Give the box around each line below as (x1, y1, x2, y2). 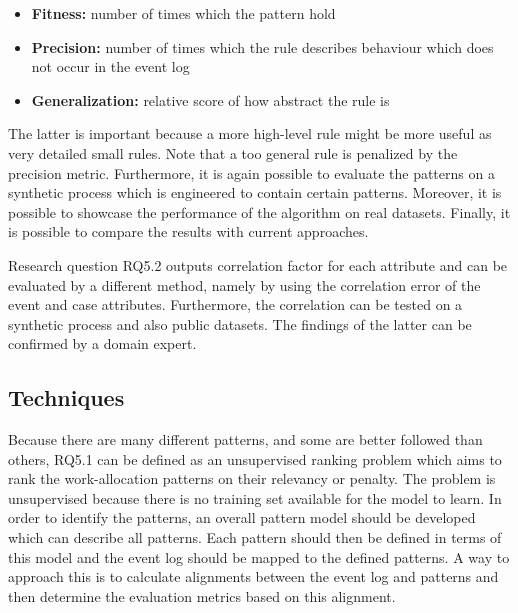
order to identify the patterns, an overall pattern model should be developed (8, 507, 476, 528)
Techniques (8, 382, 125, 413)
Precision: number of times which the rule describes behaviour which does (31, 36, 494, 57)
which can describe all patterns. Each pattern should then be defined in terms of (8, 527, 502, 548)
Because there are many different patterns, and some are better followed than (8, 429, 483, 450)
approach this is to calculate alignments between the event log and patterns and (8, 566, 499, 587)
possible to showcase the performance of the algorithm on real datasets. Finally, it (8, 201, 511, 222)
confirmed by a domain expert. (8, 333, 197, 354)
